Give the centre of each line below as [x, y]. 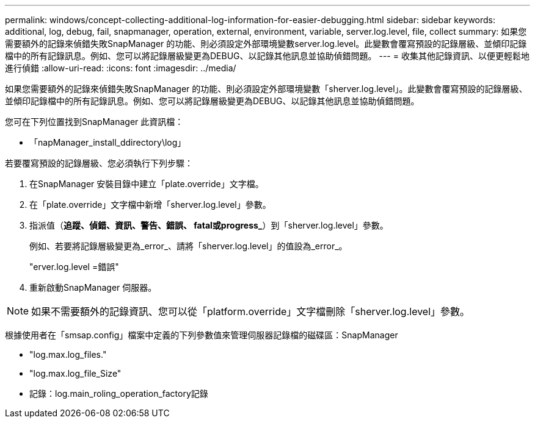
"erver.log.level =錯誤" [74, 267]
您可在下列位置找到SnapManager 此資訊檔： [94, 122]
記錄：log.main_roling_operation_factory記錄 [119, 393]
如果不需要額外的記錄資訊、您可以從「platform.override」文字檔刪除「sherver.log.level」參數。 [251, 311]
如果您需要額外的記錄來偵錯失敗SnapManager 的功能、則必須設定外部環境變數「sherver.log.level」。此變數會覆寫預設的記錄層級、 [266, 89]
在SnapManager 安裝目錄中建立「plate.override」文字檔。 [147, 184]
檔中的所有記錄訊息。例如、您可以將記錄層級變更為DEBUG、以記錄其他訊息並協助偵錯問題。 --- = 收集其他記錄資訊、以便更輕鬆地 [267, 56]
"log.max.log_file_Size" [75, 373]
